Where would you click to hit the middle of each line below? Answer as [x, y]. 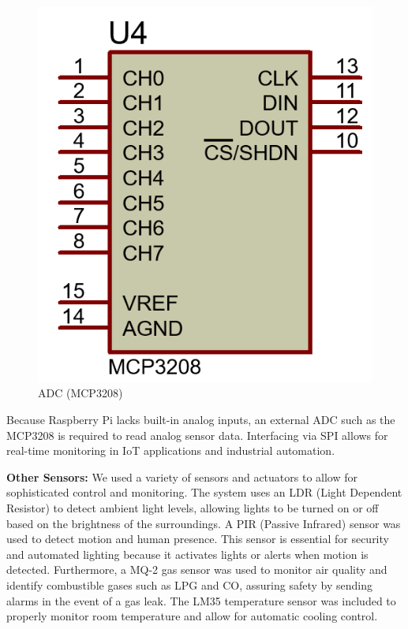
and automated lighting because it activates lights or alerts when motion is [187, 554]
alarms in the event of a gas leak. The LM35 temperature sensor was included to [201, 600]
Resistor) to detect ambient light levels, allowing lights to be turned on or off [193, 508]
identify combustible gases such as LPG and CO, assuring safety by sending [189, 585]
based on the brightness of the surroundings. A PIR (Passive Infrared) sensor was [204, 523]
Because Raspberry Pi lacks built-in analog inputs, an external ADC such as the [201, 420]
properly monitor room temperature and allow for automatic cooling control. [192, 616]
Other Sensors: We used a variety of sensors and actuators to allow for [182, 476]
